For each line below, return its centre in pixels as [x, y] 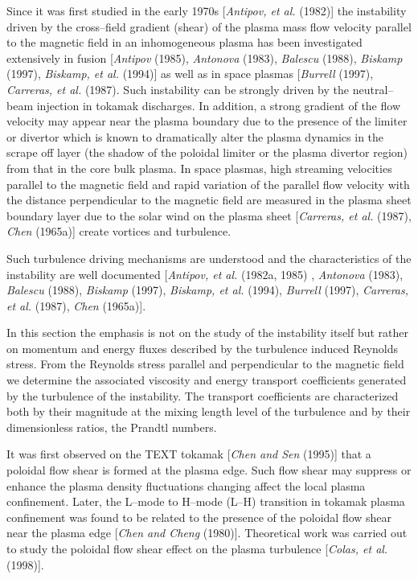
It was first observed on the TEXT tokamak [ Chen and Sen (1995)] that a [189, 454]
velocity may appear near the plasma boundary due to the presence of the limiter [207, 121]
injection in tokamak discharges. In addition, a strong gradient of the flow [218, 105]
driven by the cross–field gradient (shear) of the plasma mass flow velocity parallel [209, 26]
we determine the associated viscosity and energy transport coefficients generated [207, 380]
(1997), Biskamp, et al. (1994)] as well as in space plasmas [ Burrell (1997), [190, 74]
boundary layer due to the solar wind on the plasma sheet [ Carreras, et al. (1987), [209, 215]
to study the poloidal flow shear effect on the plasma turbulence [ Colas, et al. [197, 548]
